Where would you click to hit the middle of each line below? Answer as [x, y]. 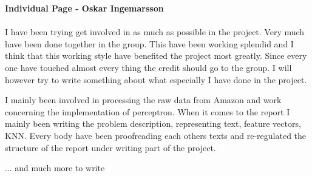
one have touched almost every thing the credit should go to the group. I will [148, 67]
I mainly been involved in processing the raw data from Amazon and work [143, 100]
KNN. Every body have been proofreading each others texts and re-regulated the [156, 135]
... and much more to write [55, 168]
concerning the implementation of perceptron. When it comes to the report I [148, 111]
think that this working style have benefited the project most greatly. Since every [156, 56]
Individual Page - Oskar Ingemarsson [84, 8]
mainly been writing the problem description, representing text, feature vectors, [153, 124]
